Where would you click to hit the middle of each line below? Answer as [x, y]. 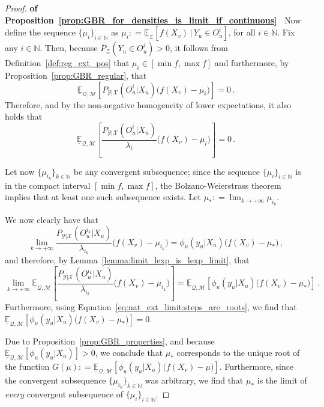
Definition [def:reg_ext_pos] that [67, 63]
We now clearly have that [52, 219]
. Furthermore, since [256, 366]
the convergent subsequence [55, 380]
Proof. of [21, 8]
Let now [20, 171]
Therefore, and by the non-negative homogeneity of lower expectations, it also [148, 104]
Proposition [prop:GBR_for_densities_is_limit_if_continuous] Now [153, 20]
